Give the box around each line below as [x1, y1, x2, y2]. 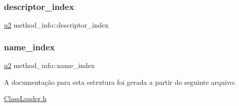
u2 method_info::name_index [4, 60, 95, 71]
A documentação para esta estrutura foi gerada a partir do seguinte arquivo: [4, 76, 236, 87]
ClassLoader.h [4, 93, 47, 104]
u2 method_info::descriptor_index [4, 20, 109, 30]
